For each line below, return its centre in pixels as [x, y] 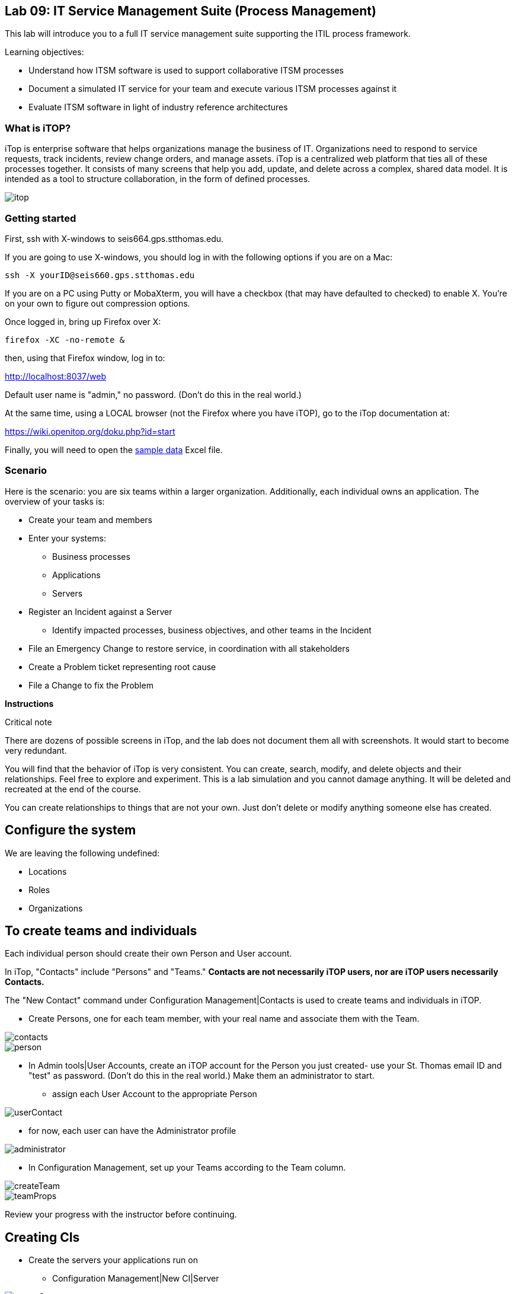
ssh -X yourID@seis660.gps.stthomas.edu [100, 275]
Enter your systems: [67, 538]
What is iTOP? [38, 128]
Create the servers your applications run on [113, 1260]
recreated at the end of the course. [73, 789]
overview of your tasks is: [55, 501]
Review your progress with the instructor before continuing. [121, 1215]
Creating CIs [42, 1237]
